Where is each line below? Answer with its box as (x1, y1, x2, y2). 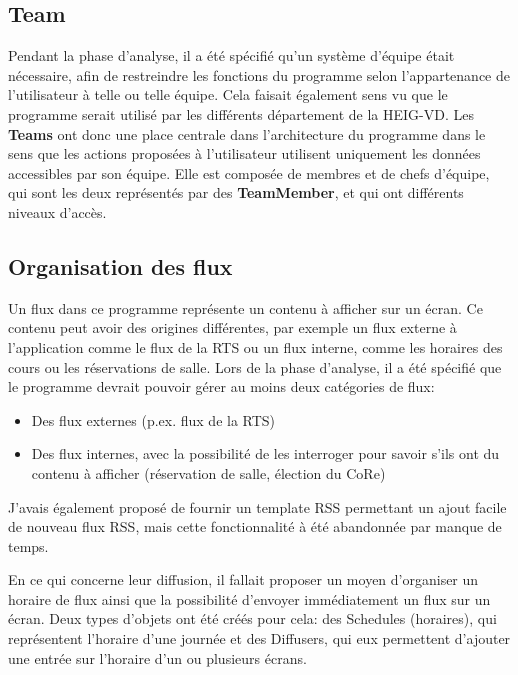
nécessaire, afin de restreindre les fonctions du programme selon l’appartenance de (8, 64, 510, 85)
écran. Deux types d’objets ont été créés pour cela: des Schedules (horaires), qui (8, 608, 497, 629)
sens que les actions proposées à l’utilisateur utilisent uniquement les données (8, 143, 481, 164)
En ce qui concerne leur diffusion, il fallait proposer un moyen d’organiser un (8, 569, 479, 590)
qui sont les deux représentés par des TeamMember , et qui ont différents (8, 182, 464, 203)
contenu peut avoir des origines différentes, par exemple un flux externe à (8, 317, 457, 338)
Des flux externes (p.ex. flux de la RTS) (31, 409, 276, 430)
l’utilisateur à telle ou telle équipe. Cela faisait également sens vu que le (8, 84, 448, 105)
